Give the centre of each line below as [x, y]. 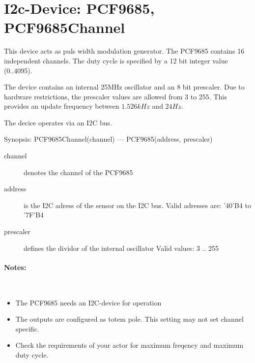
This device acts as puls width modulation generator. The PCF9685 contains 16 [124, 51]
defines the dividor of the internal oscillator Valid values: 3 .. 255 [121, 248]
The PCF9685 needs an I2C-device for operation [88, 302]
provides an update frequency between [62, 106]
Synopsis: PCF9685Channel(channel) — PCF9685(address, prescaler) [108, 139]
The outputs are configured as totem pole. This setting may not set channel [129, 319]
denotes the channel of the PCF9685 [78, 172]
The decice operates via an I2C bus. [58, 122]
